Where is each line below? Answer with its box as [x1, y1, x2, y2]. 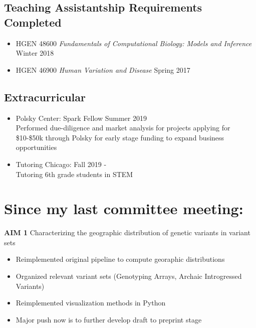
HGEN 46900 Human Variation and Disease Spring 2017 [16, 64, 190, 75]
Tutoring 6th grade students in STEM [16, 169, 133, 179]
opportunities [16, 142, 57, 152]
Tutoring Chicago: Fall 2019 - [16, 158, 107, 169]
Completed [4, 14, 62, 30]
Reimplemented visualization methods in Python [16, 297, 166, 308]
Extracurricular [4, 89, 86, 104]
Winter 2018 [16, 48, 54, 58]
